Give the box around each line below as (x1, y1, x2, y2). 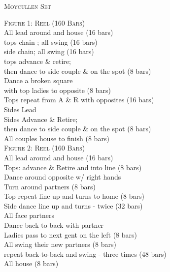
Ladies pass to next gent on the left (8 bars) (4, 229, 137, 240)
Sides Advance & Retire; (4, 114, 78, 124)
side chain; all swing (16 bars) (4, 46, 94, 57)
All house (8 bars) (4, 258, 59, 269)
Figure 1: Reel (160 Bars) (4, 17, 85, 28)
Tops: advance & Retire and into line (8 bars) (4, 162, 142, 172)
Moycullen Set (4, 1, 51, 11)
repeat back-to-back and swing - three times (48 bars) (4, 248, 167, 259)
